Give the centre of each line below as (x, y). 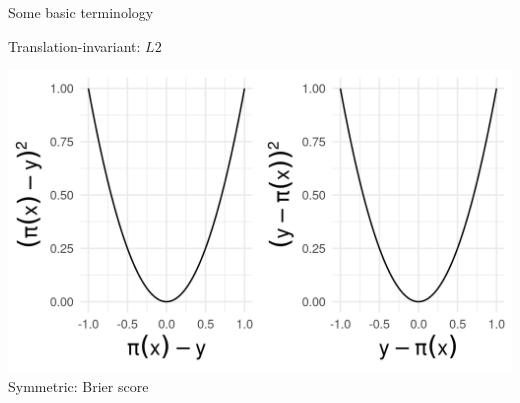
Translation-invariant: (74, 45)
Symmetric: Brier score (78, 385)
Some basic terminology (81, 12)
